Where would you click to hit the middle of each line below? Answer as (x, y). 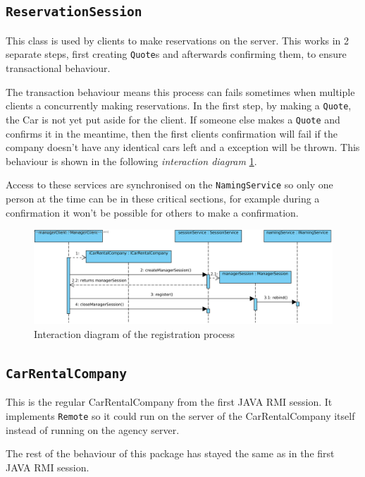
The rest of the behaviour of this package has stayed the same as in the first (170, 453)
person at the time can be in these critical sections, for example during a (163, 198)
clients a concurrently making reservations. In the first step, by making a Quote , (179, 105)
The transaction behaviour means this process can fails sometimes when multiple (180, 91)
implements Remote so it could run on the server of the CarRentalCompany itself (180, 415)
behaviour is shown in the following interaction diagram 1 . (131, 161)
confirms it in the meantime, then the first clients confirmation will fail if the (172, 133)
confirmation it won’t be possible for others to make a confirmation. (152, 212)
